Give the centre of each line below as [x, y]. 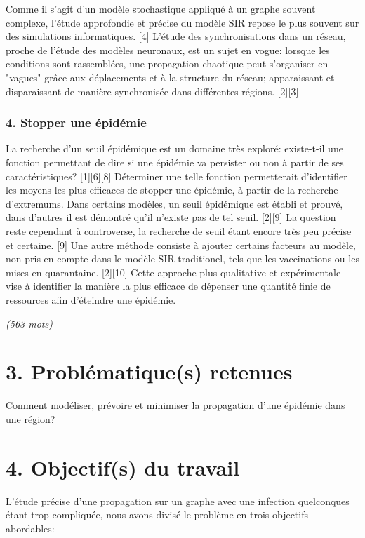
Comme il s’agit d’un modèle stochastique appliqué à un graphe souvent [161, 8]
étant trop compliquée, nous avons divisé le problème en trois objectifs [157, 515]
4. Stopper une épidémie [76, 122]
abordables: [30, 528]
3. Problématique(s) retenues [149, 371]
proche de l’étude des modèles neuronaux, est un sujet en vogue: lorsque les [168, 49]
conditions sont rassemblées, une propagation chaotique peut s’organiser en [167, 63]
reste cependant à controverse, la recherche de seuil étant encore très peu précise [179, 230]
